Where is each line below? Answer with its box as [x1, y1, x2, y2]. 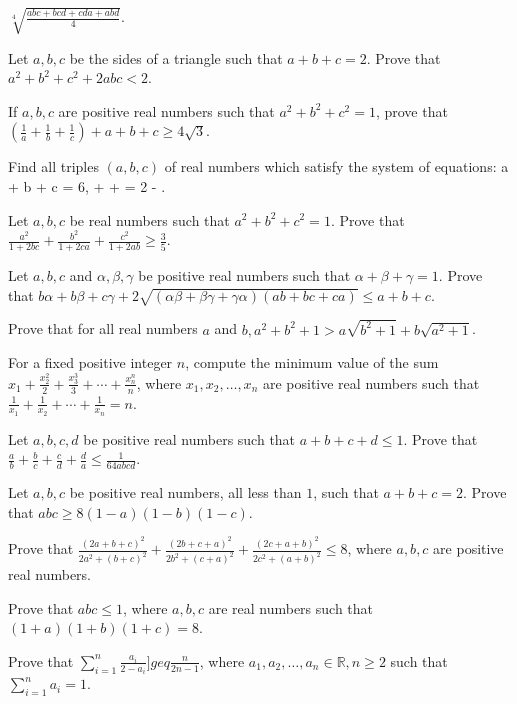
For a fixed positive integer [8, 352, 173, 373]
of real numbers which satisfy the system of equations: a [164, 156, 509, 177]
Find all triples [8, 156, 99, 177]
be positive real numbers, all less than [69, 482, 302, 503]
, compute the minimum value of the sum [185, 352, 439, 373]
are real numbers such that [208, 597, 374, 618]
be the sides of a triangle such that [69, 47, 283, 68]
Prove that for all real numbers [8, 318, 198, 339]
